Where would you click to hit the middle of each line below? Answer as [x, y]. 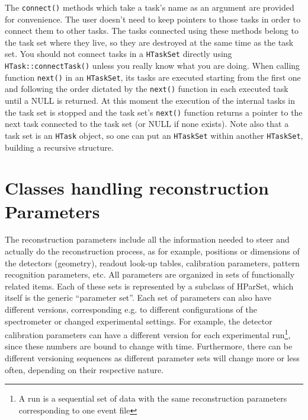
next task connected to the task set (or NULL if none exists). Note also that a [147, 124]
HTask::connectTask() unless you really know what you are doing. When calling [153, 66]
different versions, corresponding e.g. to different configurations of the [131, 309]
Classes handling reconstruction [137, 188]
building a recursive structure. [59, 147]
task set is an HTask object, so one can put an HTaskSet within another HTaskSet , [154, 135]
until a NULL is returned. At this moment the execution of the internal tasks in [150, 101]
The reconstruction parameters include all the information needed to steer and [147, 239]
